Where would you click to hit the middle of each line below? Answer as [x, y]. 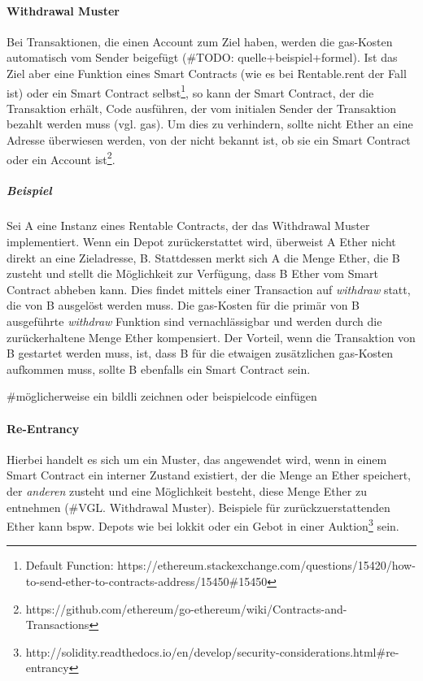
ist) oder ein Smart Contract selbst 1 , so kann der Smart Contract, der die [190, 91]
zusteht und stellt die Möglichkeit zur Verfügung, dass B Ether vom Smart [193, 273]
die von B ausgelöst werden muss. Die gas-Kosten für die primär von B [183, 305]
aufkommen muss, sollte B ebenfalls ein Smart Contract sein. [159, 369]
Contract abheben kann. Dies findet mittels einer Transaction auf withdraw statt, [209, 289]
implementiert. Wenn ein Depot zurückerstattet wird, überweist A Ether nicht [201, 242]
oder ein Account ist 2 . [61, 158]
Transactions [57, 625]
